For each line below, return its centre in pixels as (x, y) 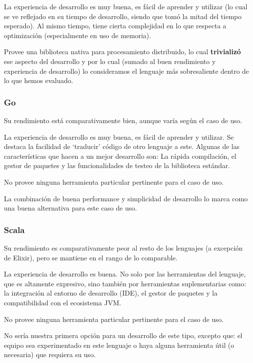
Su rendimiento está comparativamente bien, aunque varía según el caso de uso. (123, 120)
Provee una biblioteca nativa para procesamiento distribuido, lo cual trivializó (123, 52)
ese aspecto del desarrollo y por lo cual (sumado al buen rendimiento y (110, 61)
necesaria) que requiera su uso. (50, 354)
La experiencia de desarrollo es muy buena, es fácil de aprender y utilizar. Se (119, 137)
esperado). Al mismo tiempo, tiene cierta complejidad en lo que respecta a (115, 26)
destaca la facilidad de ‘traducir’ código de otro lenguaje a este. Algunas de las (122, 146)
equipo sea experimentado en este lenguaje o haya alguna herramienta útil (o (119, 345)
